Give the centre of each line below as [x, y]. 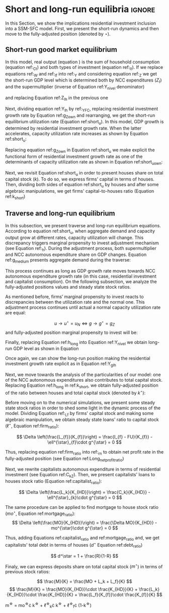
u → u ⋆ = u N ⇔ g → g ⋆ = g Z [84, 323]
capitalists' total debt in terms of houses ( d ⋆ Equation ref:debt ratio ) [74, 545]
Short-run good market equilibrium [61, 50]
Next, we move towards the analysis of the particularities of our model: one [83, 375]
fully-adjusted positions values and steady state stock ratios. [68, 287]
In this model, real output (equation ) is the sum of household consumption [82, 62]
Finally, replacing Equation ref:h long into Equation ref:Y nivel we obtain [76, 343]
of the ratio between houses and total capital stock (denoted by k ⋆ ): [75, 392]
